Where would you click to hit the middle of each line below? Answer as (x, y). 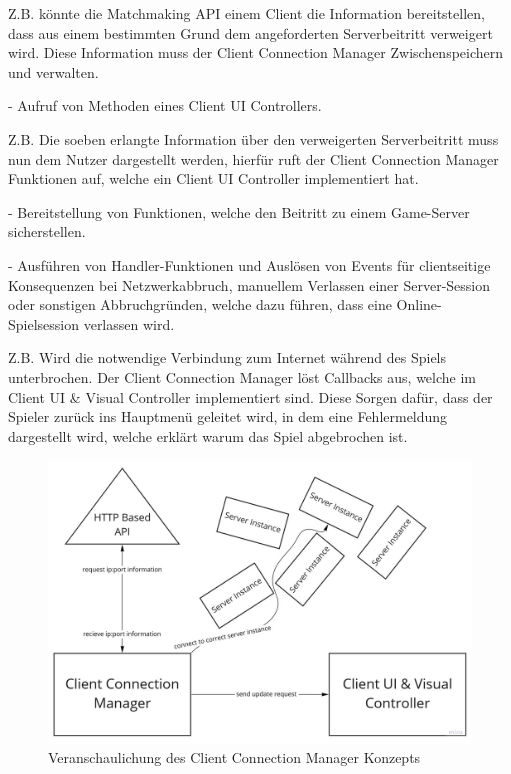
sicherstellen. (47, 231)
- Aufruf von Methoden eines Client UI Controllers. (165, 105)
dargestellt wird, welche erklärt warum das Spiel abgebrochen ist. (208, 435)
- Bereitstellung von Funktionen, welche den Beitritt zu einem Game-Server (239, 211)
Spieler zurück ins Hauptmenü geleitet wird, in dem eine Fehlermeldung (228, 416)
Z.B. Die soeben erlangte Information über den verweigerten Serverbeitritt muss (253, 138)
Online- (419, 304)
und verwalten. (53, 71)
